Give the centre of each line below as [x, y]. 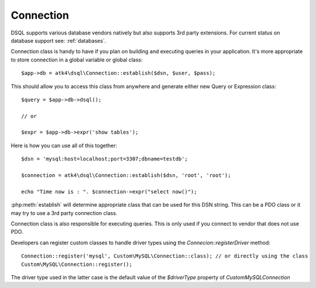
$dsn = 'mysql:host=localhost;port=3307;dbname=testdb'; [105, 159]
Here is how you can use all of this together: [64, 145]
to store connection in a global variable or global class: [77, 60]
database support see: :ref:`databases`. [59, 40]
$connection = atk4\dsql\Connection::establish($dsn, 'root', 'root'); [126, 176]
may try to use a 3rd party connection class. [64, 213]
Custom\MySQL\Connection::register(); [77, 264]
